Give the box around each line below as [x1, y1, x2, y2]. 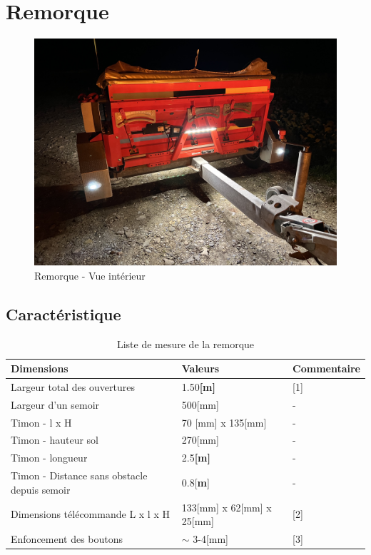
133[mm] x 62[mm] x [181, 499, 272, 514]
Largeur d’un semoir [11, 397, 100, 412]
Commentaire [293, 361, 360, 376]
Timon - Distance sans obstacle [11, 468, 148, 483]
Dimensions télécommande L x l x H [11, 506, 170, 521]
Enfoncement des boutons [11, 531, 123, 546]
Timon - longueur [11, 450, 88, 465]
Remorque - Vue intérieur [34, 268, 146, 282]
